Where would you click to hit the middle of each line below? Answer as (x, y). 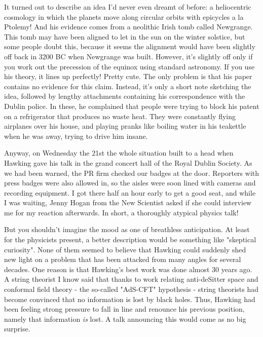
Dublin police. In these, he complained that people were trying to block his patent (132, 106)
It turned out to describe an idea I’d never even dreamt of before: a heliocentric (128, 7)
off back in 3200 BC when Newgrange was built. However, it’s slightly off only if (128, 56)
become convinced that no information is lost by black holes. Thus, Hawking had (130, 299)
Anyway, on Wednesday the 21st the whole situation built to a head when (119, 153)
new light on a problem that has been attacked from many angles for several (123, 259)
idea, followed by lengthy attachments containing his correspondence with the (125, 96)
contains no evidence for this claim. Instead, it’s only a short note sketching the (128, 86)
